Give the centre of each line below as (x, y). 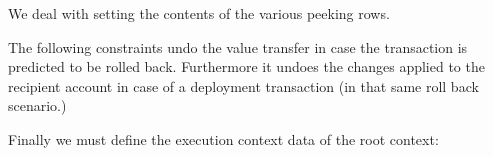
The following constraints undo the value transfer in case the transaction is (238, 46)
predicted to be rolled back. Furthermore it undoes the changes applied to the (246, 66)
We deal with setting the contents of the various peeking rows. (199, 13)
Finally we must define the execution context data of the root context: (223, 138)
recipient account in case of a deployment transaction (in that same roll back (243, 85)
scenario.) (37, 105)
